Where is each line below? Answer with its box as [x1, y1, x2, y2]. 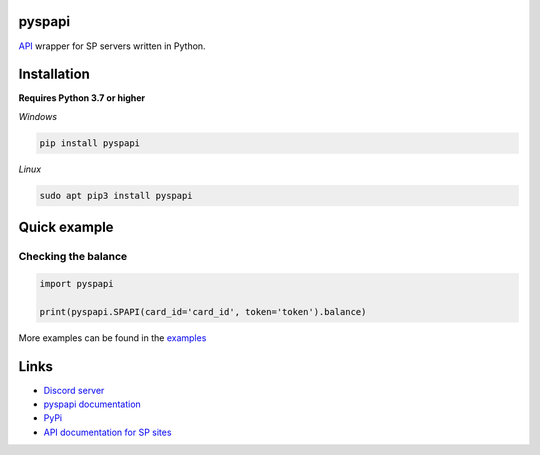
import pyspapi [39, 278, 114, 289]
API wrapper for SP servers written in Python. [18, 40, 206, 52]
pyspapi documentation [43, 398, 142, 410]
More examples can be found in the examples [18, 331, 207, 344]
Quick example [18, 219, 114, 236]
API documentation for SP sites [43, 426, 172, 438]
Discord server [43, 384, 105, 396]
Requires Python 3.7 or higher [18, 92, 146, 104]
